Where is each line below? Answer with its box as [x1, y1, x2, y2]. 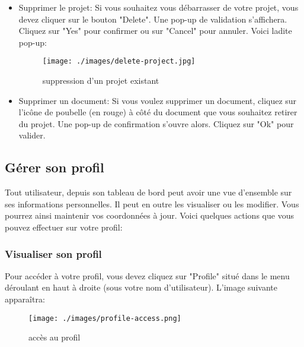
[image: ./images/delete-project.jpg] [42, 57, 196, 66]
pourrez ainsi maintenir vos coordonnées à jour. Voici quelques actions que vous [5, 209, 294, 222]
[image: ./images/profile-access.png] [28, 314, 181, 323]
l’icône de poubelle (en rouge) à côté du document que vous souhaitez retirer [18, 106, 297, 118]
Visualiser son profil [5, 246, 102, 261]
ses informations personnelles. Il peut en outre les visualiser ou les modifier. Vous [5, 197, 299, 210]
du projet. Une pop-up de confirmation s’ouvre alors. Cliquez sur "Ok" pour [18, 117, 294, 130]
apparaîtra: [5, 292, 45, 305]
